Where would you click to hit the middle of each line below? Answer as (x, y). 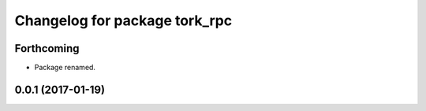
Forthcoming (47, 48)
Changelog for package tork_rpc (123, 20)
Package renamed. (65, 68)
